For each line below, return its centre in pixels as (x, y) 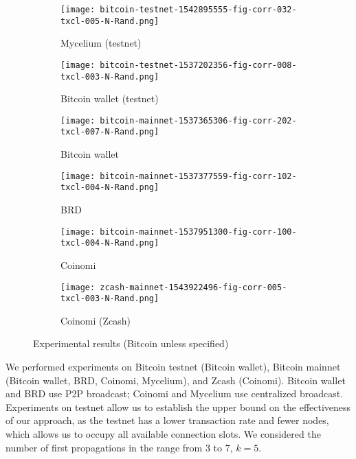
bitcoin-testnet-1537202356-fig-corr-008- (198, 65)
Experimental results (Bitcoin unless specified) (131, 343)
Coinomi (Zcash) (96, 320)
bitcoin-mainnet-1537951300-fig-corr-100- (198, 232)
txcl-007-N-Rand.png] (110, 132)
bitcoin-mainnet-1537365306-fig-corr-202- (198, 120)
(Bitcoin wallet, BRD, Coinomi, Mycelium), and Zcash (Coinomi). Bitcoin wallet (176, 380)
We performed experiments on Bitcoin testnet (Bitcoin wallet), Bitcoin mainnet (173, 367)
